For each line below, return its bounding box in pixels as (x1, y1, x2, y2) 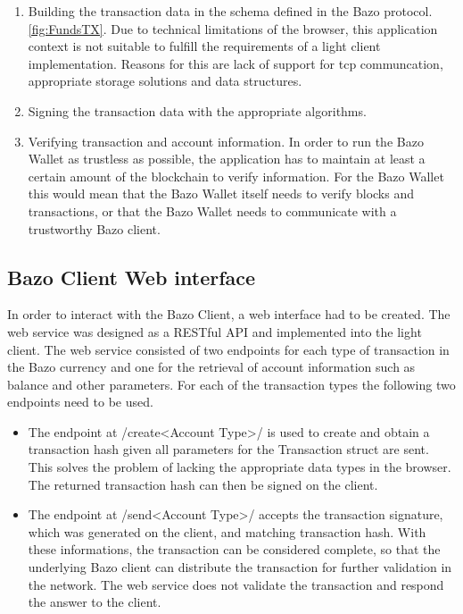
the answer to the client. (28, 593, 161, 611)
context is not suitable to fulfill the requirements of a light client (28, 37, 381, 55)
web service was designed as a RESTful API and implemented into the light (7, 322, 422, 341)
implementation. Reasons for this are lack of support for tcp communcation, (28, 54, 443, 72)
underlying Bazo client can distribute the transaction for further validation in (28, 558, 452, 576)
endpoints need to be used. (7, 392, 153, 411)
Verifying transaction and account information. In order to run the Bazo (28, 131, 424, 150)
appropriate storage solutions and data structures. (28, 71, 302, 90)
